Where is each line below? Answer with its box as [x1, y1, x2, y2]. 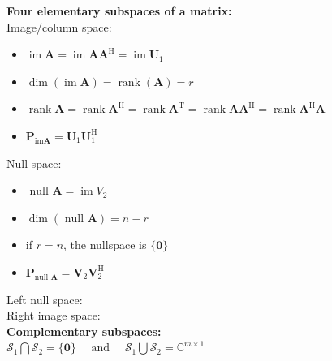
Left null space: [6, 290, 83, 307]
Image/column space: [6, 18, 112, 35]
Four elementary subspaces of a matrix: [6, 2, 232, 19]
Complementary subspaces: [6, 322, 162, 339]
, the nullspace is [63, 236, 147, 253]
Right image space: [6, 307, 101, 324]
